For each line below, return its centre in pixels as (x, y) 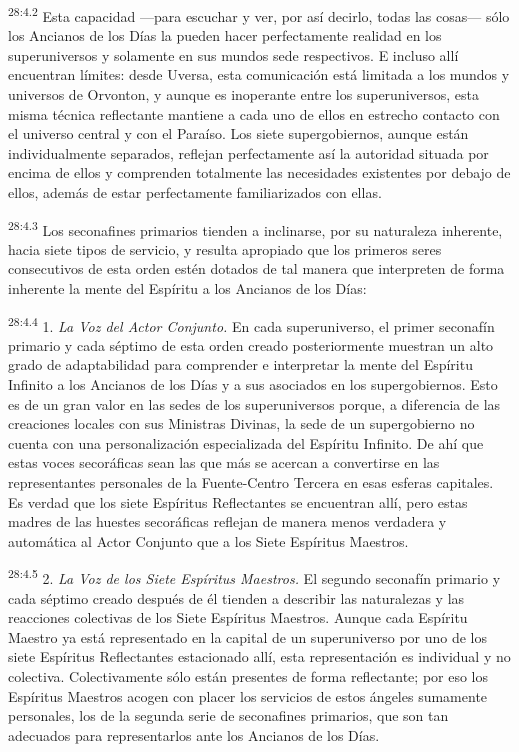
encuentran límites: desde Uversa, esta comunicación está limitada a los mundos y (259, 74)
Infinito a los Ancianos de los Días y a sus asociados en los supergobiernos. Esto (253, 384)
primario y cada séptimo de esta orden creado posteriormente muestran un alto (251, 344)
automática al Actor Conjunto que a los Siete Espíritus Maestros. (208, 540)
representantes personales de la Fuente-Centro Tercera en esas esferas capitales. (251, 482)
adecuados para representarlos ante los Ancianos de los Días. (194, 734)
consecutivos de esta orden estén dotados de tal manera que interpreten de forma (256, 268)
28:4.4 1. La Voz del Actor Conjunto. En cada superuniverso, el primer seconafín (251, 324)
